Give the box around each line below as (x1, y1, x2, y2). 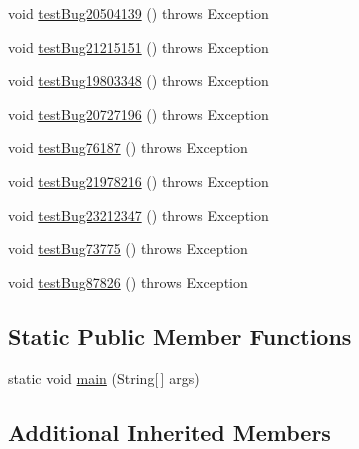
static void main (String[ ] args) (8, 367, 200, 388)
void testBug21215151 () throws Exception (8, 36, 269, 57)
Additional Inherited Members (8, 416, 331, 447)
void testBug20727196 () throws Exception (8, 103, 269, 124)
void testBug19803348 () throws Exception (8, 70, 269, 91)
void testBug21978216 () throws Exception (8, 170, 269, 191)
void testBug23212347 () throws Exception (8, 204, 269, 225)
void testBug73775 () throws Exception (8, 238, 248, 259)
